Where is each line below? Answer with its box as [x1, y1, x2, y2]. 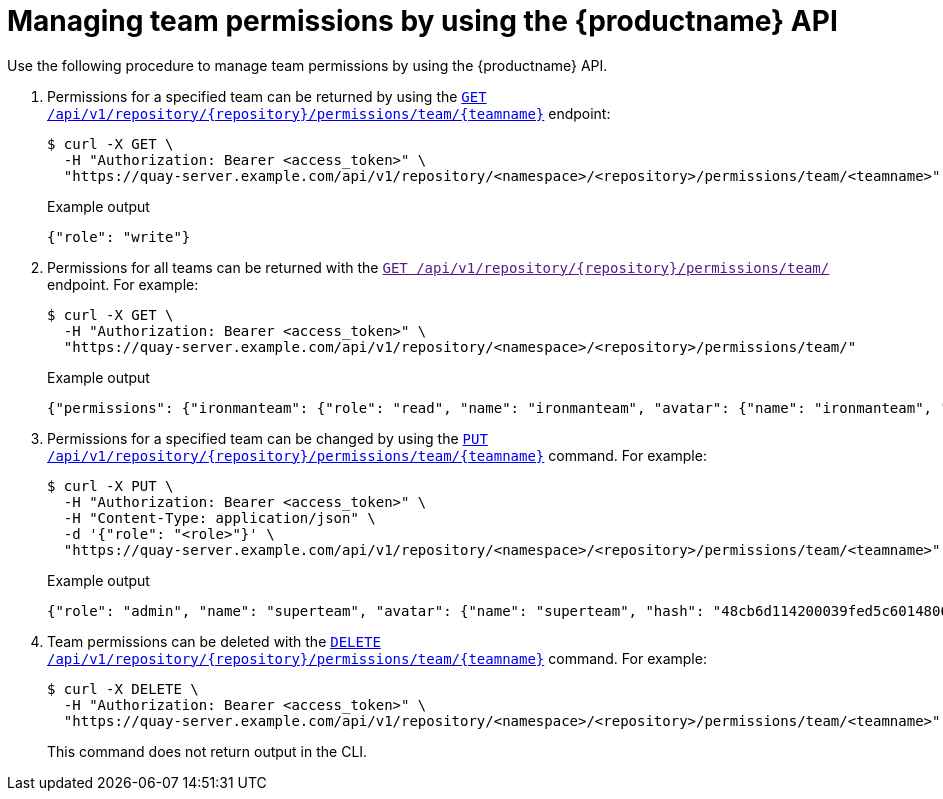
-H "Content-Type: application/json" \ [63, 509, 376, 526]
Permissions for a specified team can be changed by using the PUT [47, 429, 488, 447]
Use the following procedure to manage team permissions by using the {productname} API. [7, 56, 608, 74]
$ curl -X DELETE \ [47, 680, 199, 697]
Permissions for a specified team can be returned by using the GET [47, 87, 487, 105]
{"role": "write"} [47, 228, 191, 245]
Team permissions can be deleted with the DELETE [47, 632, 381, 650]
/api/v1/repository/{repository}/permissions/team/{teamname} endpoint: [47, 104, 611, 122]
